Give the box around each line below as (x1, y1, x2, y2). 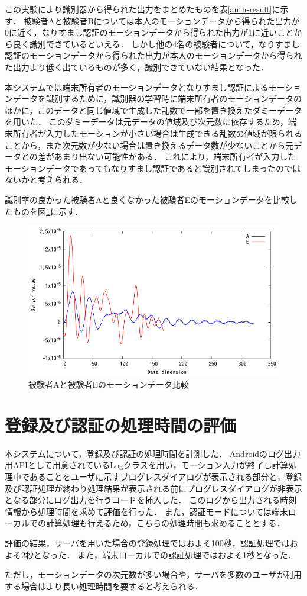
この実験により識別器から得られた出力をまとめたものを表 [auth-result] (5, 3, 272, 15)
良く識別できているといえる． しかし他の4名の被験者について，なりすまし (12, 37, 300, 50)
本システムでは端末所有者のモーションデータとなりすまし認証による (5, 80, 269, 93)
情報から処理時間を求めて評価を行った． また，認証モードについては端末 (5, 505, 288, 517)
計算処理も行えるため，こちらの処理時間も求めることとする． (45, 517, 285, 529)
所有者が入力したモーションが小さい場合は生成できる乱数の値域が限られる (12, 127, 302, 139)
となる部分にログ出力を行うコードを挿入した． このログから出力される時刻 (5, 494, 297, 506)
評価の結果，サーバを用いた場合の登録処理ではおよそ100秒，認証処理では (5, 536, 290, 549)
